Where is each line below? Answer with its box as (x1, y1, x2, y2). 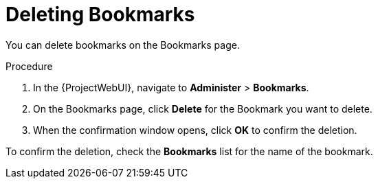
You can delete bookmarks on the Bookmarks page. (5, 38, 240, 51)
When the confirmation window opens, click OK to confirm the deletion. (33, 124, 357, 136)
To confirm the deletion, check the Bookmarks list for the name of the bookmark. (5, 145, 373, 157)
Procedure (5, 60, 53, 72)
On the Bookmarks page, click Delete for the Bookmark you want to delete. (33, 102, 373, 115)
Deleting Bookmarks (5, 3, 195, 26)
